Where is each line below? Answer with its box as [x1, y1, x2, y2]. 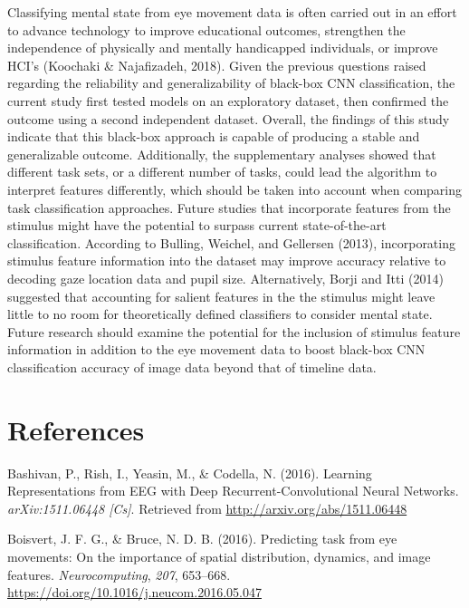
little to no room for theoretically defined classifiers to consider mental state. [7, 304, 433, 323]
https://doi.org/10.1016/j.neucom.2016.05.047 [7, 583, 262, 602]
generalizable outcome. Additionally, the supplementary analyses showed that [7, 144, 436, 163]
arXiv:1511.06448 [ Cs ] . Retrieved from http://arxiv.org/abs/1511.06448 [7, 498, 407, 517]
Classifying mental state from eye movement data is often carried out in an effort [7, 3, 457, 21]
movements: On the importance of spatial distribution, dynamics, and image [7, 546, 431, 565]
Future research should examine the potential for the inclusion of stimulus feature [7, 322, 461, 341]
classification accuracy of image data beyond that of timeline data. [7, 357, 377, 376]
